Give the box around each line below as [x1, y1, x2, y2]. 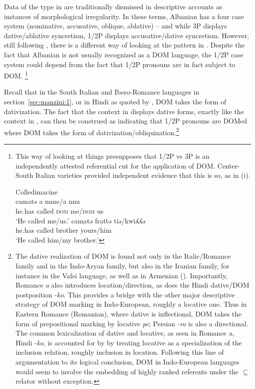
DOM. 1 [4, 69, 28, 80]
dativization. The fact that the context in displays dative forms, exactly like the [4, 106, 244, 116]
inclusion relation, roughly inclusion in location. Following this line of [15, 347, 224, 357]
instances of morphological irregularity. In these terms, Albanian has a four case [4, 11, 244, 21]
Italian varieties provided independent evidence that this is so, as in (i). [35, 170, 251, 180]
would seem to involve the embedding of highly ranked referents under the [15, 366, 239, 376]
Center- [217, 160, 240, 170]
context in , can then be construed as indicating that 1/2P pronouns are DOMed [4, 116, 247, 126]
